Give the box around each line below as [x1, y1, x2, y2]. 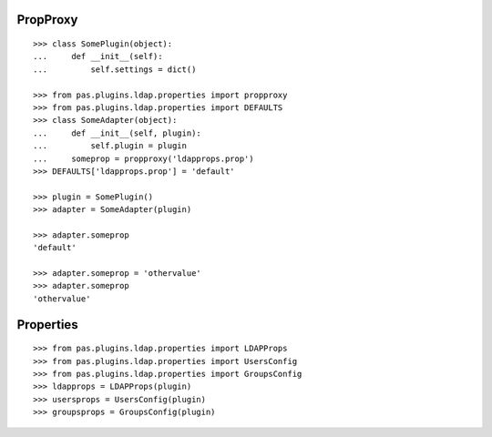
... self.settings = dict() [33, 64, 197, 75]
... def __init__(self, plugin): [33, 127, 202, 138]
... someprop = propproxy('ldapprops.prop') [33, 153, 254, 164]
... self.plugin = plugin [33, 141, 187, 151]
